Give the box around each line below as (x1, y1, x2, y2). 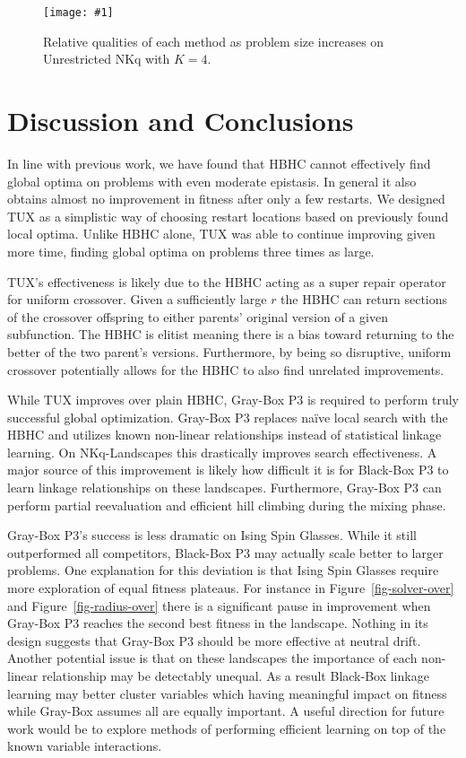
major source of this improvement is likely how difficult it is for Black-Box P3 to (7, 460, 449, 479)
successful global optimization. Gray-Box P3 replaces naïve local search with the (7, 407, 448, 426)
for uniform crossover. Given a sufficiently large (7, 290, 267, 309)
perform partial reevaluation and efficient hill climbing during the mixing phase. (7, 495, 446, 514)
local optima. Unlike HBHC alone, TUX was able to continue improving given (7, 224, 436, 243)
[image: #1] (43, 6, 114, 19)
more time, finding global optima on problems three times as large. (7, 241, 375, 260)
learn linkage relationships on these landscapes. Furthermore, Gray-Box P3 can (7, 478, 442, 497)
